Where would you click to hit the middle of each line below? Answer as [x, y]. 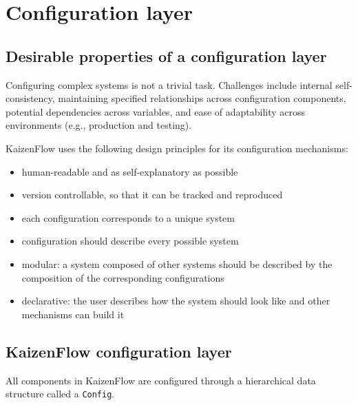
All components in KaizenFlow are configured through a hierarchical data [161, 380]
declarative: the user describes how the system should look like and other [176, 301]
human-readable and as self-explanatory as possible [130, 171]
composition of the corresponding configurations [123, 277]
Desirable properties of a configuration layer [166, 55]
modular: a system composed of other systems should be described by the [177, 263]
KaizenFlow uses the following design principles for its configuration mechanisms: [177, 148]
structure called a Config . [60, 394]
